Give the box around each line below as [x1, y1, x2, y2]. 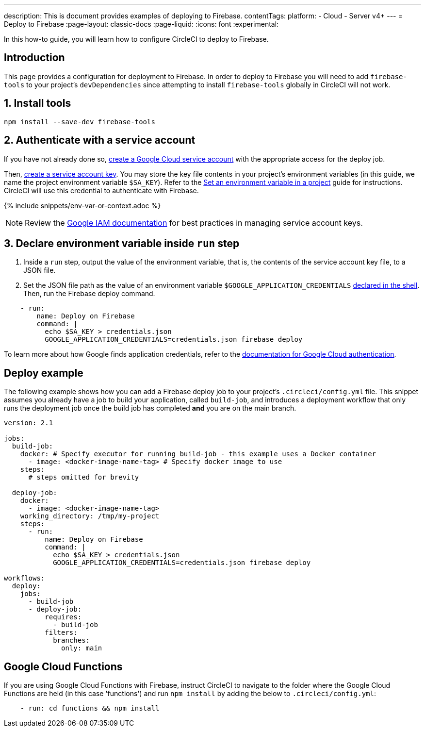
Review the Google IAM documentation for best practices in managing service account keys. [25, 217, 363, 228]
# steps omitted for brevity [28, 473, 139, 482]
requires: [45, 613, 82, 621]
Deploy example [4, 366, 83, 379]
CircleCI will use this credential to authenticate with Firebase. [4, 186, 199, 195]
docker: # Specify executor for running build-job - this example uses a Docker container [20, 450, 376, 458]
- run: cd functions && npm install [20, 704, 160, 713]
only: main [61, 644, 102, 652]
